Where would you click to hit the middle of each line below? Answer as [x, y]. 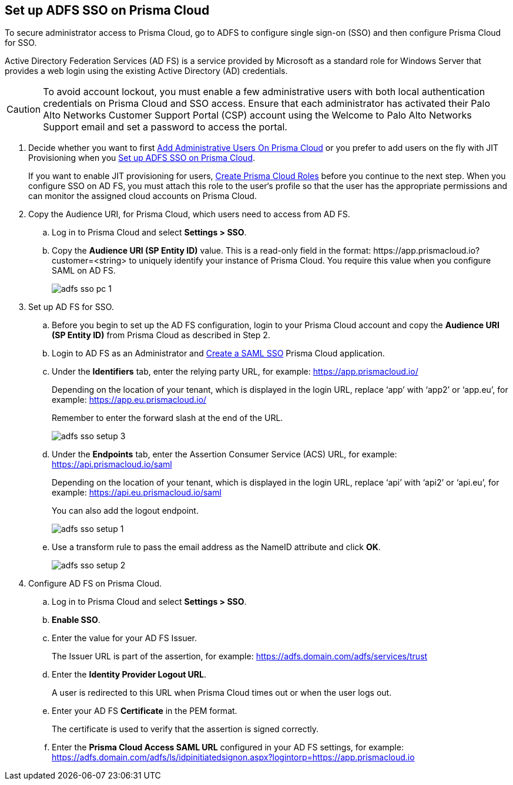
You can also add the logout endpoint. [125, 511]
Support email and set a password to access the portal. [165, 127]
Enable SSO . [76, 620]
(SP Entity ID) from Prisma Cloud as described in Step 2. [161, 335]
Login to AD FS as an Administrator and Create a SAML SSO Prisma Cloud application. [218, 353]
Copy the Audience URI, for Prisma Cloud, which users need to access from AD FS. [189, 214]
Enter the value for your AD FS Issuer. [125, 638]
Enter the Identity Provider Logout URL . [129, 675]
